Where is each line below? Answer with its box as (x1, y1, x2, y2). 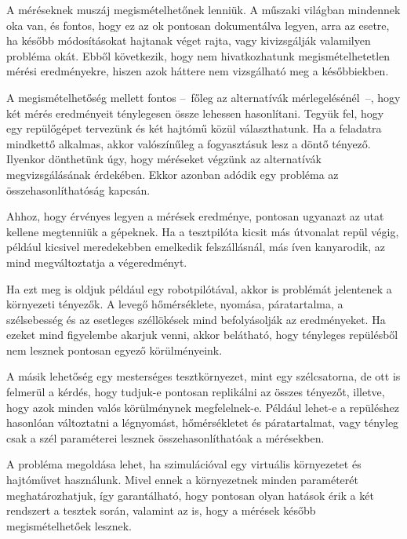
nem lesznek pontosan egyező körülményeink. (6, 341, 223, 358)
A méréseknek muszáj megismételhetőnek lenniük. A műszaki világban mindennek (6, 2, 401, 17)
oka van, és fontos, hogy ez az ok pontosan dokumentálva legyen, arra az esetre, (6, 16, 390, 33)
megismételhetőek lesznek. (6, 517, 132, 534)
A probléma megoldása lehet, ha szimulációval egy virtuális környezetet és (6, 456, 362, 472)
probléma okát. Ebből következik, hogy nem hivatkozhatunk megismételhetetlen (6, 47, 391, 64)
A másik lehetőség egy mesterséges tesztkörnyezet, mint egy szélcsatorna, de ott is (6, 368, 401, 384)
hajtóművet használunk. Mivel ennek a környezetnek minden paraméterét (6, 472, 358, 488)
